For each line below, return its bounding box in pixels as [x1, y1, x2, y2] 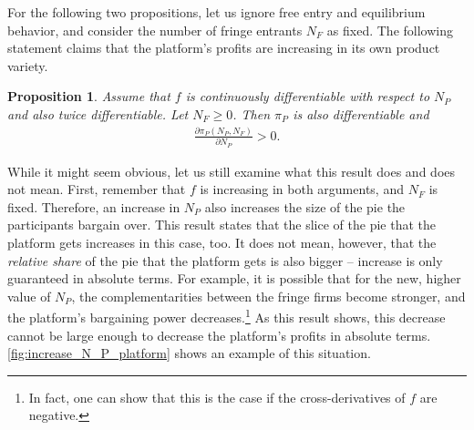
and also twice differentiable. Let [7, 104, 189, 123]
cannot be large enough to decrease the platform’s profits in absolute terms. [7, 325, 431, 344]
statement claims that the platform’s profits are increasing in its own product [7, 38, 440, 57]
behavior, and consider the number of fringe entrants [7, 20, 303, 39]
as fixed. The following [326, 20, 453, 39]
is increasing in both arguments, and [200, 179, 404, 199]
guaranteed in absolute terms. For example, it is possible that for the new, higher [7, 269, 461, 288]
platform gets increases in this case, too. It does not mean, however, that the [7, 233, 437, 252]
